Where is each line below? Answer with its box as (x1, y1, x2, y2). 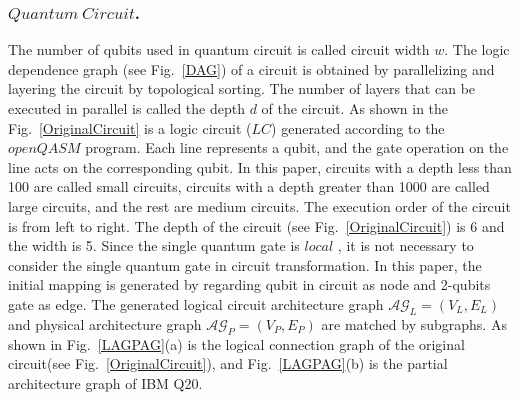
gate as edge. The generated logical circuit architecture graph (8, 293, 384, 314)
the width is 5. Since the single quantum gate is (8, 235, 300, 256)
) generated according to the (271, 117, 445, 138)
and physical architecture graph (8, 313, 202, 334)
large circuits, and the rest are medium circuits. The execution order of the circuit (8, 195, 511, 216)
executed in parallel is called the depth (8, 98, 245, 118)
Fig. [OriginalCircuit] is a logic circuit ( (8, 117, 252, 138)
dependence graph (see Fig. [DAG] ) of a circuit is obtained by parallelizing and (8, 58, 495, 79)
